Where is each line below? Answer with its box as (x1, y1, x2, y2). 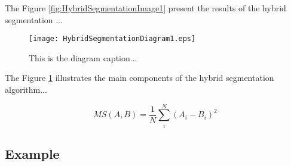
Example (5, 145, 60, 163)
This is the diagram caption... (29, 51, 137, 64)
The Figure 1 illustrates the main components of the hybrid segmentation (5, 71, 274, 84)
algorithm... (5, 83, 47, 96)
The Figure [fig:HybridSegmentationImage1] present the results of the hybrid (5, 2, 286, 14)
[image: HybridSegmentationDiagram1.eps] (29, 35, 196, 43)
